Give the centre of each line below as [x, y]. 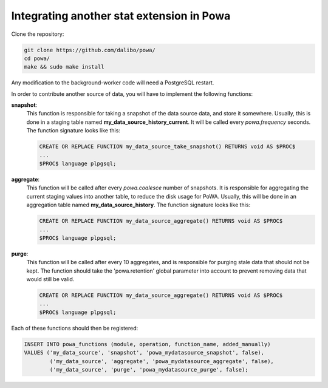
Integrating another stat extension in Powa [121, 16]
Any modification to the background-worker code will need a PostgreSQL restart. [113, 83]
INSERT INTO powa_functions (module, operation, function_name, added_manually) [147, 344]
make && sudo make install [64, 67]
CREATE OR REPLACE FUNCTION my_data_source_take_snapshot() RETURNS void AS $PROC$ [167, 147]
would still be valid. [50, 279]
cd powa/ [37, 58]
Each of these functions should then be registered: [75, 328]
